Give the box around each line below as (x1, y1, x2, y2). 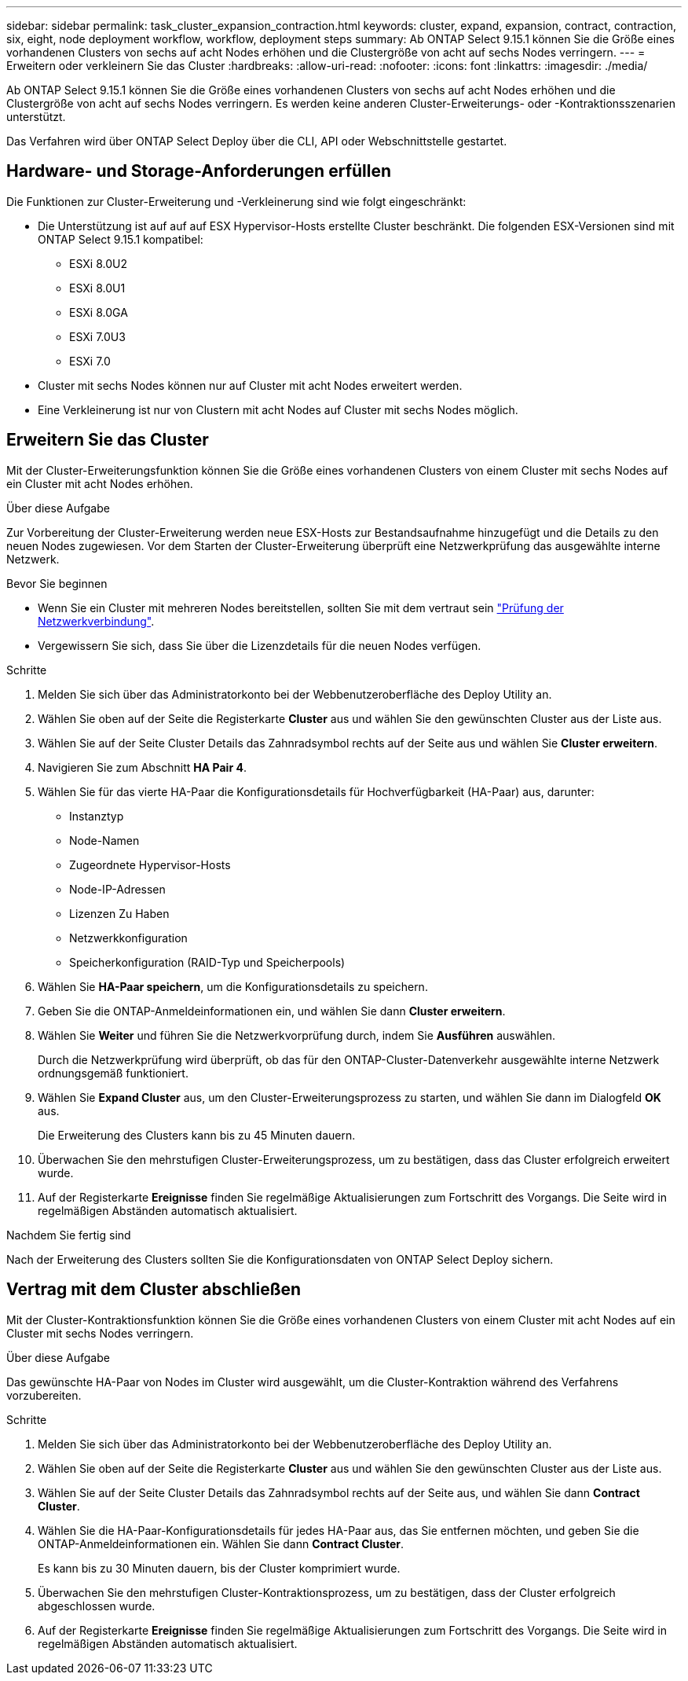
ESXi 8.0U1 (69, 281, 126, 295)
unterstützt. (6, 110, 66, 123)
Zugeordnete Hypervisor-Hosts (69, 857, 231, 872)
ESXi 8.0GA (69, 305, 128, 319)
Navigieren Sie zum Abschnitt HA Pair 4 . (38, 760, 247, 774)
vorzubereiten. (6, 1388, 82, 1402)
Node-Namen (69, 833, 140, 847)
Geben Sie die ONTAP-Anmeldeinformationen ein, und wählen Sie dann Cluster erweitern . (38, 1004, 506, 1018)
